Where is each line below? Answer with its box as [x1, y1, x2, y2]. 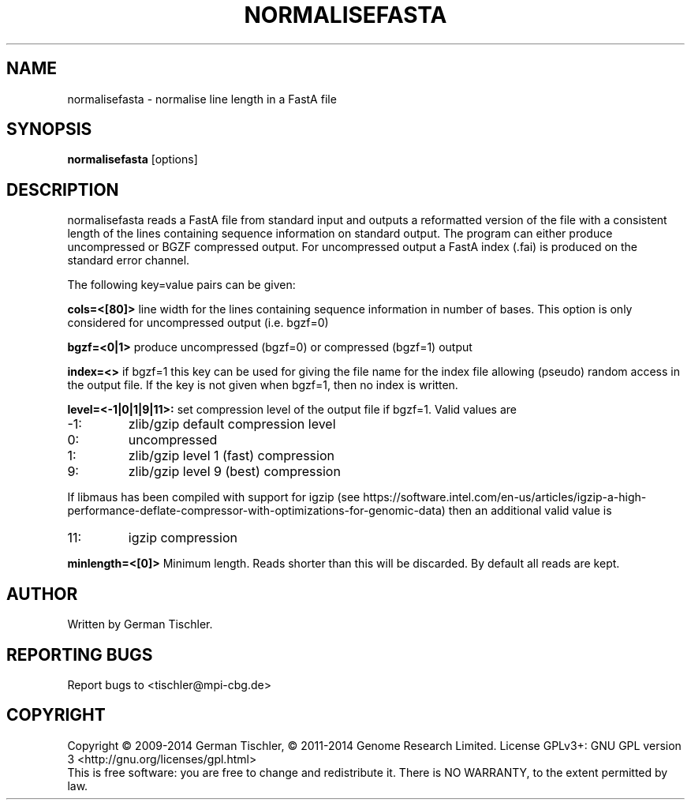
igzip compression [128, 530, 237, 546]
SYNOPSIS [6, 119, 92, 140]
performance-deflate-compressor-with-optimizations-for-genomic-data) [67, 504, 446, 518]
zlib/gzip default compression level [128, 416, 336, 433]
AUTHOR [6, 583, 78, 604]
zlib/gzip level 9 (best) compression [128, 463, 341, 480]
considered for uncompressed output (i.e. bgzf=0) [67, 316, 329, 330]
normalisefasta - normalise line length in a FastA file [67, 92, 337, 106]
